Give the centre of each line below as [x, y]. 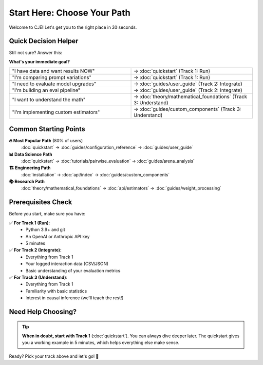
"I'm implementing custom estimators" [56, 112]
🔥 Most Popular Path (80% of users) [46, 140]
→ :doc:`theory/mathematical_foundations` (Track [190, 96]
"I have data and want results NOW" [53, 71]
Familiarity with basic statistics [56, 291]
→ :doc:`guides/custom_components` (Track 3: [188, 109]
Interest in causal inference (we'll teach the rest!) [75, 298]
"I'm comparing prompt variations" [52, 77]
